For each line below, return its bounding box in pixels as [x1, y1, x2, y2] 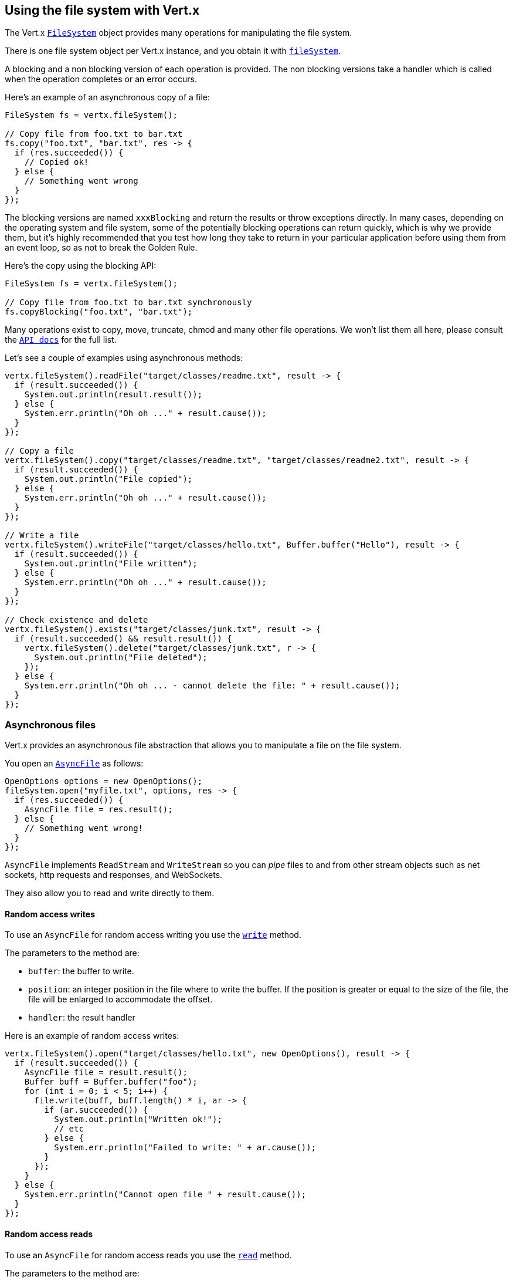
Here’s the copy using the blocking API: [5, 261, 157, 271]
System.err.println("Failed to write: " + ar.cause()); [54, 1143, 317, 1153]
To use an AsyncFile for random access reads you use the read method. [5, 1249, 292, 1260]
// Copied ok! [24, 157, 89, 167]
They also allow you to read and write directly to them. [5, 888, 215, 899]
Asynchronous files [5, 718, 96, 731]
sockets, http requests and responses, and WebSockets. [5, 870, 223, 880]
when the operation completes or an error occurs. [5, 74, 197, 85]
